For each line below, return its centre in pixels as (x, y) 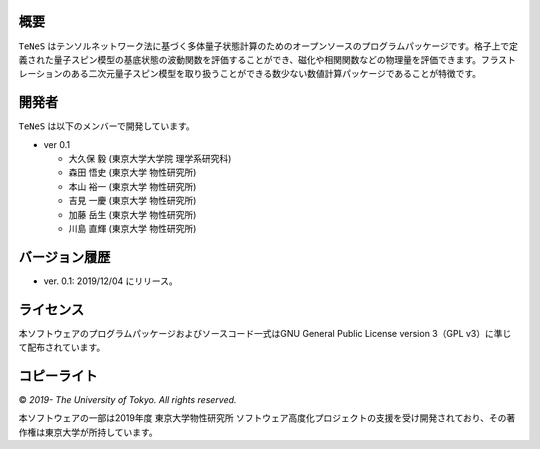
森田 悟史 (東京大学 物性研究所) (132, 172)
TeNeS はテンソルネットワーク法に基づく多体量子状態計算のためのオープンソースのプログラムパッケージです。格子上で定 (268, 46)
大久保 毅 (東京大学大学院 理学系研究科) (150, 158)
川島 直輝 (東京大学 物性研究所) (132, 228)
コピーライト (58, 375)
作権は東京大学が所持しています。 (88, 432)
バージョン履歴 (64, 256)
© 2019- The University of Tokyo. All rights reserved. (127, 400)
